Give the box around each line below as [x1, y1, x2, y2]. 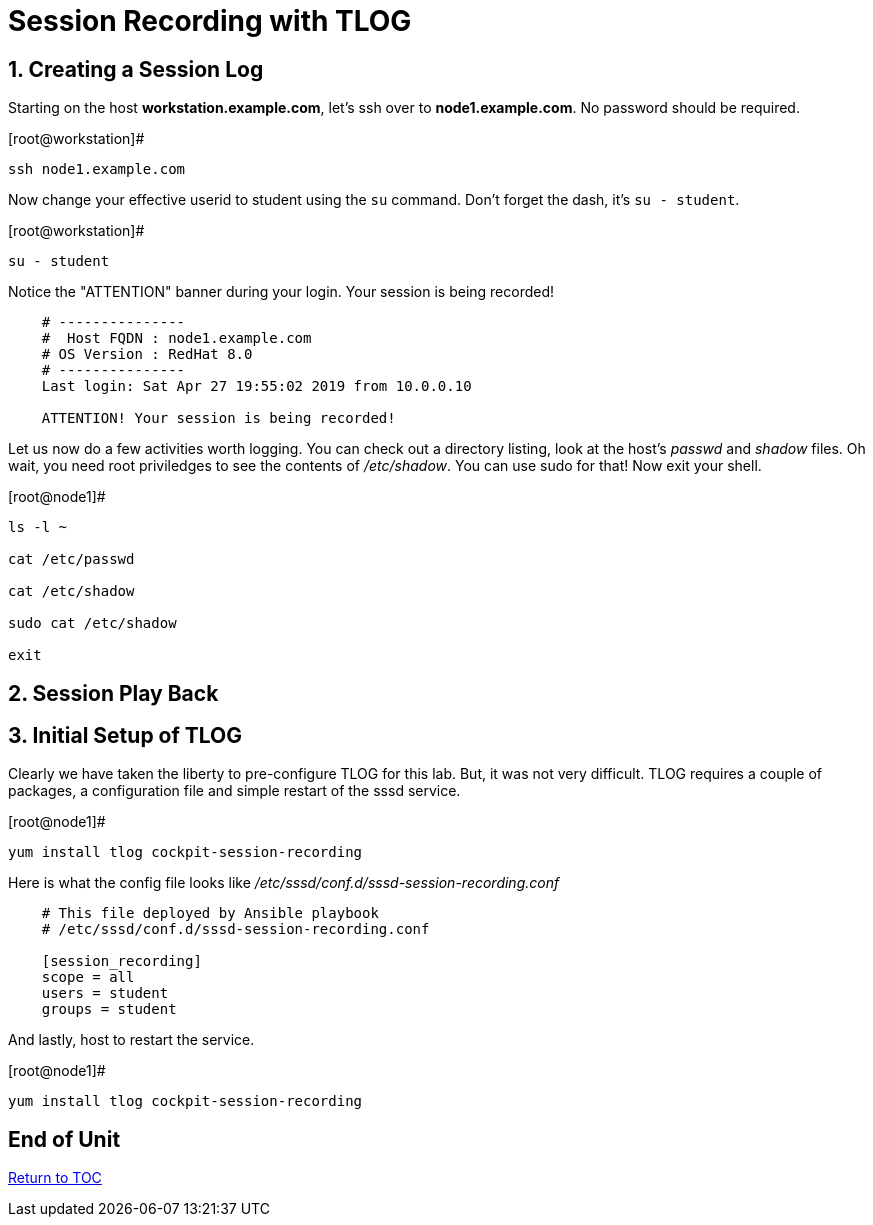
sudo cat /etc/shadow [8, 615, 177, 632]
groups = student [41, 1001, 177, 1018]
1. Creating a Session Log [8, 56, 264, 82]
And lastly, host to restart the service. [8, 1031, 255, 1049]
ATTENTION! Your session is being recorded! [41, 410, 396, 427]
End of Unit [8, 1126, 121, 1152]
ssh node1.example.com [8, 161, 186, 178]
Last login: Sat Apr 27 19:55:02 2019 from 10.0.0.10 [41, 378, 472, 395]
